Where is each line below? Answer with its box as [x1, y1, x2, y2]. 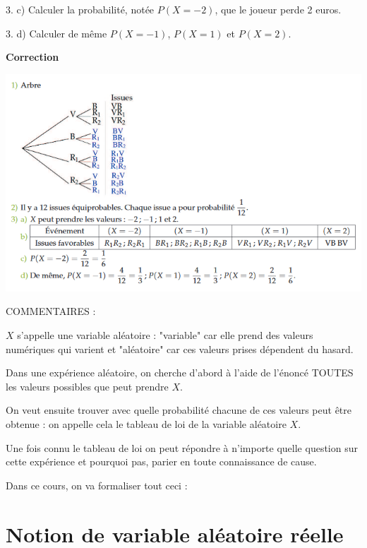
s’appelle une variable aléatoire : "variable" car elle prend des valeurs [17, 327, 313, 342]
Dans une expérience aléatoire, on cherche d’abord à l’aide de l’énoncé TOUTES [6, 365, 354, 380]
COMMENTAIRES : [6, 304, 96, 318]
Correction [6, 49, 59, 64]
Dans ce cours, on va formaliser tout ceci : [6, 477, 188, 492]
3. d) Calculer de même [6, 25, 107, 40]
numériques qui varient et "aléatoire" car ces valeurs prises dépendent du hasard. [6, 341, 354, 356]
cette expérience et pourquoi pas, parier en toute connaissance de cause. [6, 454, 317, 469]
